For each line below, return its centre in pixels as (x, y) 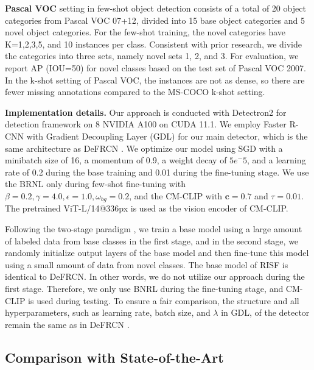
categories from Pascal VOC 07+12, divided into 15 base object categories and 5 (155, 20)
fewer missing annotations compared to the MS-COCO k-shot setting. (135, 92)
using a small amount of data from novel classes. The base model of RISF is (147, 264)
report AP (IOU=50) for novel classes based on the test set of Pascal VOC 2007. (155, 67)
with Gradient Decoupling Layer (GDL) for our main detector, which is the (167, 136)
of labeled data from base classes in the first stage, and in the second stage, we (152, 240)
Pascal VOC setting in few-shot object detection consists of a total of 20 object (155, 8)
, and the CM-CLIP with (176, 195)
